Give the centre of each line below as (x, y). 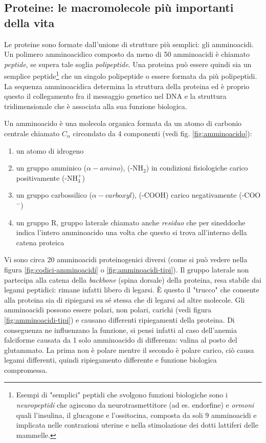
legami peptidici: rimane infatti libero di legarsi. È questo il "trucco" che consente (132, 290)
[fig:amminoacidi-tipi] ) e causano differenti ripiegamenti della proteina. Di (119, 319)
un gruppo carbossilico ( (54, 195)
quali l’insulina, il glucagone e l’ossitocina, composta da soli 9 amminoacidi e (136, 415)
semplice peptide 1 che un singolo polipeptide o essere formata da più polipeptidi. (131, 75)
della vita (29, 22)
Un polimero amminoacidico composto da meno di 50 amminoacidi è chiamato (127, 54)
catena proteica (40, 242)
